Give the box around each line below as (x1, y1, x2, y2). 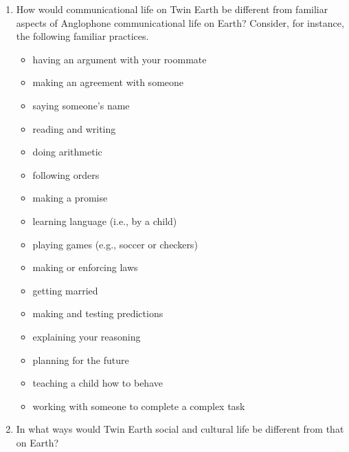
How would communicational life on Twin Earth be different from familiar (16, 2, 328, 16)
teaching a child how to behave (32, 376, 163, 390)
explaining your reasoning (32, 329, 141, 343)
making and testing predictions (32, 306, 164, 321)
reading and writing (32, 121, 116, 136)
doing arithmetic (32, 144, 102, 159)
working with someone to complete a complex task (32, 398, 245, 413)
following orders (32, 167, 100, 182)
